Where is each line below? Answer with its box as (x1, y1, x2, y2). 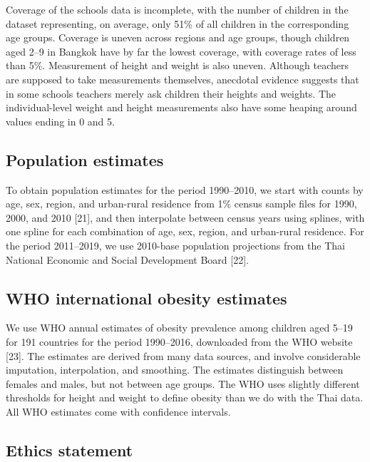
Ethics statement (6, 438, 133, 461)
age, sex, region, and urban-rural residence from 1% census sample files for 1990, (6, 196, 357, 211)
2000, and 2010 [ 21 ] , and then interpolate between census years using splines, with (6, 210, 365, 225)
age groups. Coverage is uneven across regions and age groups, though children (6, 30, 350, 45)
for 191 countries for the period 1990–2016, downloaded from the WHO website (6, 334, 353, 349)
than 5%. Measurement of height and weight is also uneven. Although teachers (6, 58, 349, 73)
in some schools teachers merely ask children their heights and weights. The (6, 86, 336, 101)
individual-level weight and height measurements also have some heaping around (6, 100, 357, 115)
